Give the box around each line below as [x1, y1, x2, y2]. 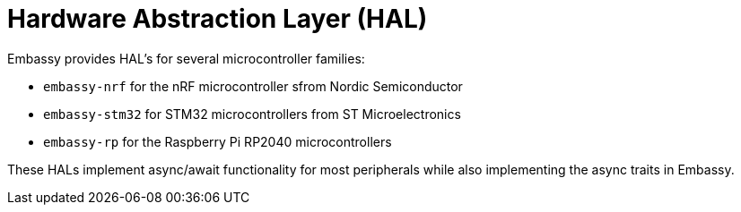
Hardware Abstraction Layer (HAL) [7, 4, 428, 34]
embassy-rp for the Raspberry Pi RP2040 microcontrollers [43, 133, 392, 149]
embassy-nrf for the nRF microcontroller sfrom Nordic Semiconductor [43, 78, 463, 94]
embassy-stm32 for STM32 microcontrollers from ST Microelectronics [43, 106, 461, 122]
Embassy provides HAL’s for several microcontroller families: [7, 50, 365, 66]
